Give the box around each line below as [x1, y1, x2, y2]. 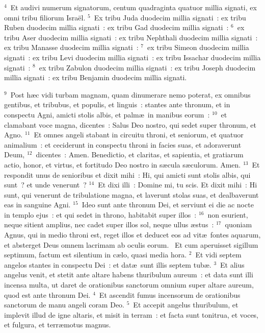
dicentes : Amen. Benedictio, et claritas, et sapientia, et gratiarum [36, 149, 244, 160]
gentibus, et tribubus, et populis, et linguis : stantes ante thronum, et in [4, 99, 230, 110]
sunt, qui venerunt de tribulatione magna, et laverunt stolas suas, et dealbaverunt [4, 189, 259, 200]
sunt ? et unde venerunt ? [4, 179, 87, 190]
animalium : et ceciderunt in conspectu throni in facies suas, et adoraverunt [4, 139, 242, 150]
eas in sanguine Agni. [4, 199, 71, 210]
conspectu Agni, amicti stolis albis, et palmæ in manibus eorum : [4, 109, 210, 120]
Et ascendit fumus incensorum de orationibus [99, 289, 241, 300]
